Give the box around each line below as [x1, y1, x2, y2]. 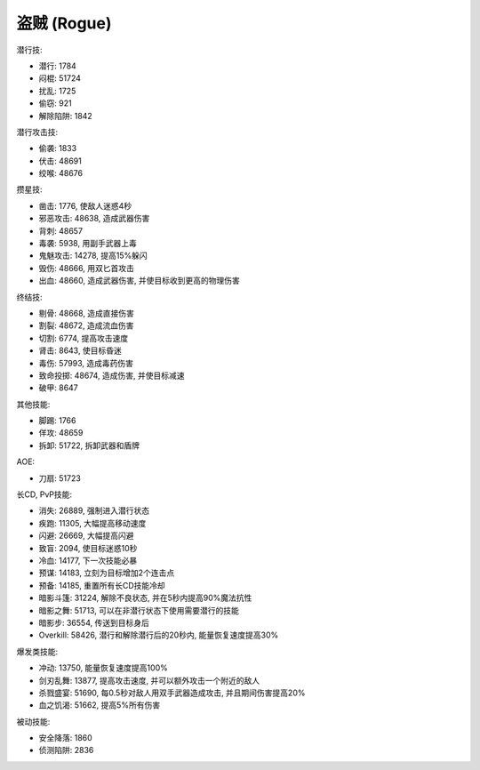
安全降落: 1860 [38, 733, 92, 743]
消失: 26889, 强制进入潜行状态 [38, 505, 150, 516]
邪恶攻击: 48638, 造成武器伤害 [38, 213, 150, 224]
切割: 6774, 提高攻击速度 [38, 333, 129, 343]
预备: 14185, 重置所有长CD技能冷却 [38, 580, 166, 590]
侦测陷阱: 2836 [38, 745, 94, 756]
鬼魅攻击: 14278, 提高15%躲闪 [38, 250, 148, 261]
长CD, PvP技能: [16, 489, 73, 500]
